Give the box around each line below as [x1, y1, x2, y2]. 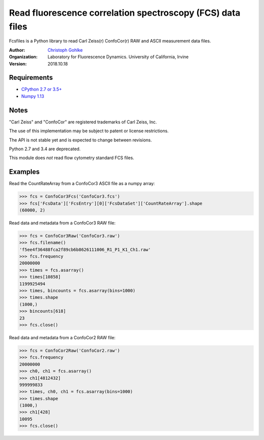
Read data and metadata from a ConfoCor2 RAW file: [9, 334, 116, 340]
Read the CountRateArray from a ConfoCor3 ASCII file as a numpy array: [9, 181, 155, 186]
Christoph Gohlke [47, 47, 83, 53]
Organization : [9, 54, 38, 60]
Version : [9, 61, 27, 67]
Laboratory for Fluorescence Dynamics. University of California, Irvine [47, 54, 189, 60]
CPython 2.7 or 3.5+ [21, 86, 62, 93]
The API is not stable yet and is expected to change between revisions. [9, 137, 152, 143]
